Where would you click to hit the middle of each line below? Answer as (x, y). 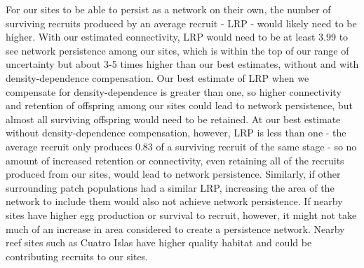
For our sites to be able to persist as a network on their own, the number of (168, 9)
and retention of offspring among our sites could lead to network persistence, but (179, 105)
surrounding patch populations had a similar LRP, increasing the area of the (170, 187)
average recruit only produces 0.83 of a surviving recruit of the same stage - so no (181, 146)
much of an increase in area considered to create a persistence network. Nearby (175, 228)
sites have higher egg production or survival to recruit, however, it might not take (181, 214)
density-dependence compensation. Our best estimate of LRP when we (157, 77)
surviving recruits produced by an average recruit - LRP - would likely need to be (181, 23)
